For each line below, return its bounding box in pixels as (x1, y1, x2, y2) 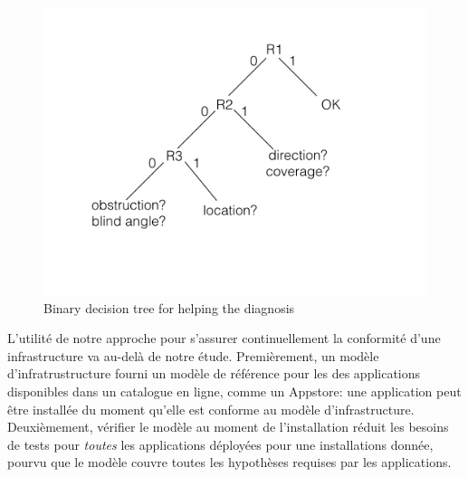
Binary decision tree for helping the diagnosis (43, 298, 295, 317)
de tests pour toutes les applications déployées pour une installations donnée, (7, 434, 434, 453)
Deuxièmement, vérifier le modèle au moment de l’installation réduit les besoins (7, 417, 449, 436)
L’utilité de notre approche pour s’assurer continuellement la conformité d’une (7, 329, 441, 348)
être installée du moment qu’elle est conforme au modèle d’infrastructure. (7, 399, 415, 418)
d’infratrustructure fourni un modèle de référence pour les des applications (7, 364, 421, 383)
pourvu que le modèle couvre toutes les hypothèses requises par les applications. (7, 453, 452, 472)
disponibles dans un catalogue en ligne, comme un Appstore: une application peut (7, 381, 462, 400)
